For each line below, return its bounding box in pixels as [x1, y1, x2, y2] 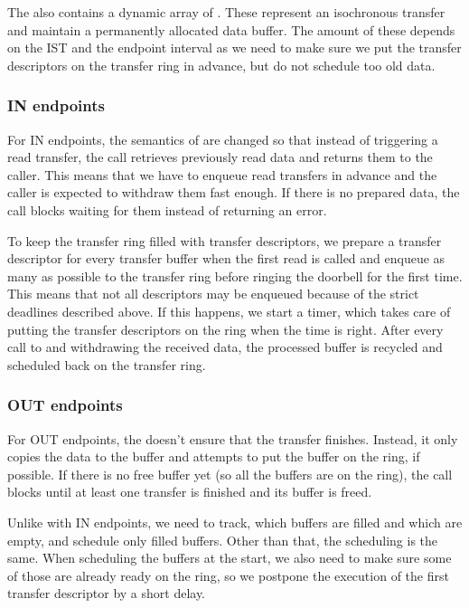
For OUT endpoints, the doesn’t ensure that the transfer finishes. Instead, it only [7, 429, 458, 448]
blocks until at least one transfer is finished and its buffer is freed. [7, 482, 372, 501]
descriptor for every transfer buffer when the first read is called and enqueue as [7, 249, 446, 268]
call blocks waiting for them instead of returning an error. [7, 200, 327, 219]
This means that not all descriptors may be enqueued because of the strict [7, 284, 419, 303]
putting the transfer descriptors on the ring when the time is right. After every [7, 319, 444, 338]
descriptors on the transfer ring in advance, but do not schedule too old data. [7, 55, 436, 74]
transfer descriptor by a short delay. [7, 584, 206, 603]
